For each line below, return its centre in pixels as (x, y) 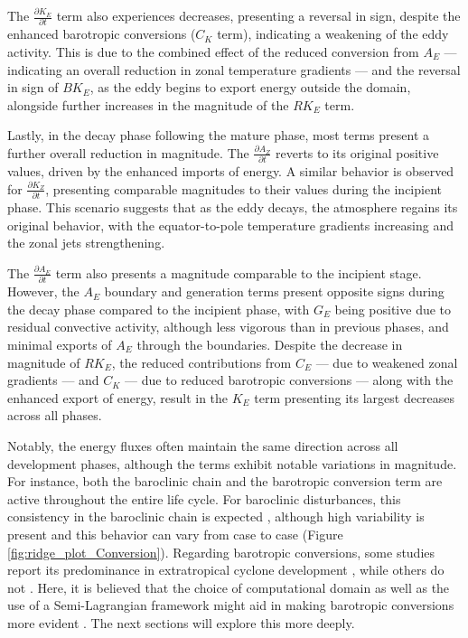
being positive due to (393, 309)
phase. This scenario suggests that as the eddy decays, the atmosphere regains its (233, 207)
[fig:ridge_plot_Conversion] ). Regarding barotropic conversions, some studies (221, 552)
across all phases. (55, 415)
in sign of (33, 87)
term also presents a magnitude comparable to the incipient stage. (239, 272)
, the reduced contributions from (201, 362)
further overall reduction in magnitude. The (128, 152)
